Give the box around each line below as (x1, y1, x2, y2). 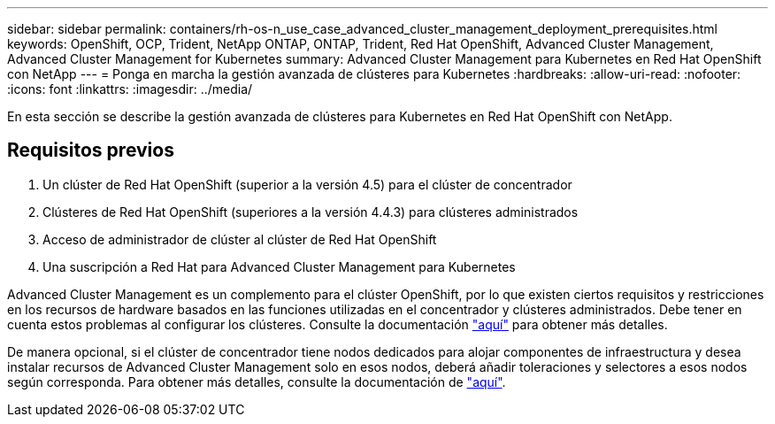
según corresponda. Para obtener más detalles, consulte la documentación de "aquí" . (7, 374, 506, 389)
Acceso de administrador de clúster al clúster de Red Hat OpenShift (42, 231, 437, 247)
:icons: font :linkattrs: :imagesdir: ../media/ (7, 81, 253, 96)
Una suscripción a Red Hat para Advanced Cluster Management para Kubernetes (42, 258, 516, 274)
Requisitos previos (7, 139, 174, 162)
